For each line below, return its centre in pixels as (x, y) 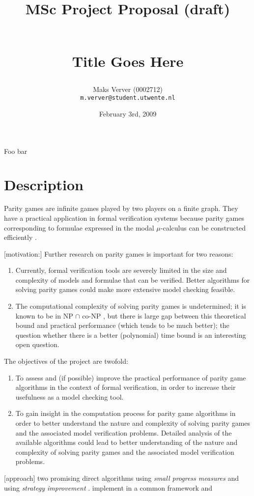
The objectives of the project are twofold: (66, 361)
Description (44, 185)
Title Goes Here (128, 61)
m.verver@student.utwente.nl (128, 98)
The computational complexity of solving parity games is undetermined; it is (131, 306)
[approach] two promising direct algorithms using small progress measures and (122, 478)
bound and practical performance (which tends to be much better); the (122, 325)
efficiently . (20, 237)
